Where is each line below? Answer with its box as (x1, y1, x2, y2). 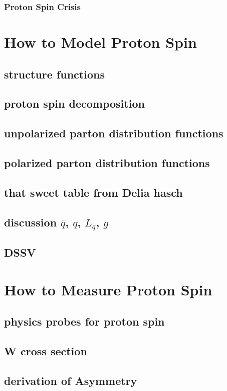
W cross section (4, 343, 87, 359)
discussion (4, 214, 57, 229)
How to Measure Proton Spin (4, 279, 212, 299)
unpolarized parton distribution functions (4, 125, 223, 141)
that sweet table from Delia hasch (4, 184, 183, 200)
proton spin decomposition (4, 96, 145, 111)
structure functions (4, 66, 105, 82)
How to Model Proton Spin (4, 32, 197, 52)
